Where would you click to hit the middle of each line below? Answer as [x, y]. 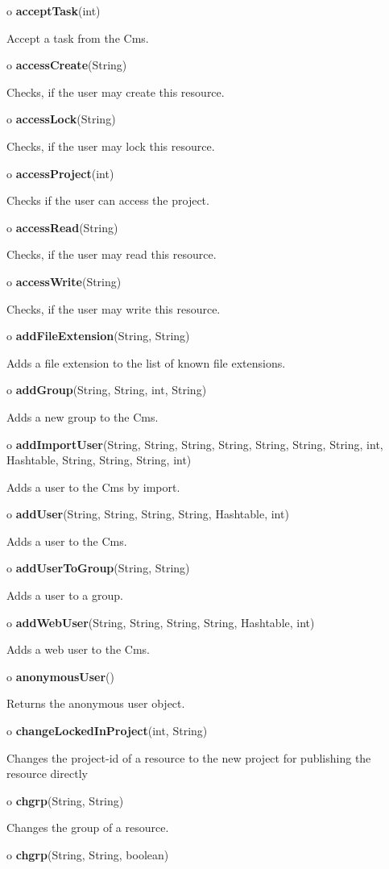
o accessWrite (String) [64, 281]
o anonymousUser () [60, 676]
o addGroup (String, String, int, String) [107, 390]
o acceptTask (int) [54, 10]
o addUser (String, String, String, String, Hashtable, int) [148, 514]
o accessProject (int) [60, 173]
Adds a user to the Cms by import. [93, 486]
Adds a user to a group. [65, 595]
